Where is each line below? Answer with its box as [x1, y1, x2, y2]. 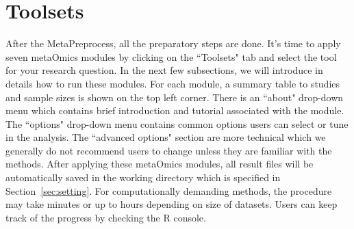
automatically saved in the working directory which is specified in [5, 170, 281, 185]
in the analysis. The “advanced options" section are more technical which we [5, 130, 326, 144]
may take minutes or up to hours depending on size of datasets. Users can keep [5, 197, 338, 211]
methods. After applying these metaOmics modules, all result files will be [5, 157, 314, 171]
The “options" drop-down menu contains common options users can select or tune [5, 116, 349, 131]
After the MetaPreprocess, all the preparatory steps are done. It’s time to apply [5, 36, 341, 51]
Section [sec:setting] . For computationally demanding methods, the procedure [5, 183, 332, 198]
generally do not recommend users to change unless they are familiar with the [5, 143, 332, 157]
